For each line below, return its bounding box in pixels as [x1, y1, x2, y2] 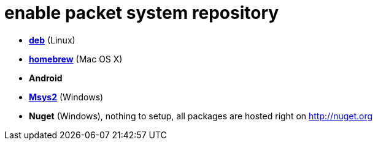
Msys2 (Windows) [29, 91, 104, 102]
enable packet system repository [4, 2, 279, 23]
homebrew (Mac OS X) [29, 53, 123, 64]
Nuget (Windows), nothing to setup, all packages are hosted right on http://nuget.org [29, 110, 373, 121]
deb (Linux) [29, 34, 75, 45]
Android [29, 72, 63, 83]
